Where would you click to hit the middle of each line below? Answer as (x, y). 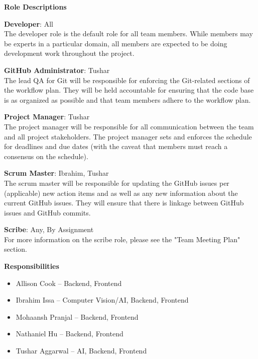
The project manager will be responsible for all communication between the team (129, 126)
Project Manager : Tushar (47, 117)
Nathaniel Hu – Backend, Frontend (70, 334)
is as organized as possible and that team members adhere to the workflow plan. (127, 99)
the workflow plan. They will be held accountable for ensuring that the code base (129, 90)
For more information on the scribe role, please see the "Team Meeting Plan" (122, 239)
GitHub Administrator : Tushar (57, 70)
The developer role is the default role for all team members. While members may (128, 33)
